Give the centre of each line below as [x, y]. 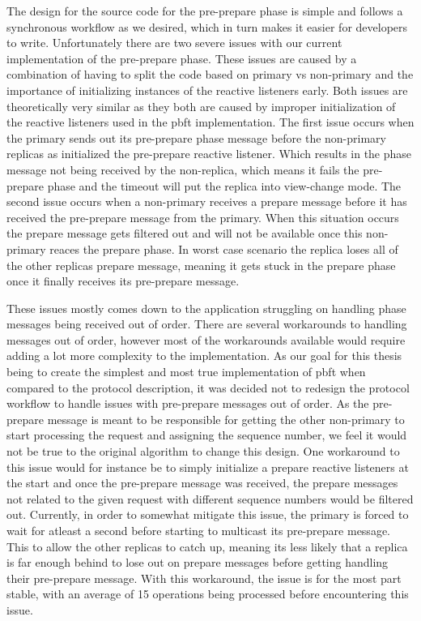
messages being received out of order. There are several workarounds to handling [207, 324]
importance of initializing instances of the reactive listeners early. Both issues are [207, 90]
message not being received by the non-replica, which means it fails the [183, 169]
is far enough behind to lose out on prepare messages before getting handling [198, 562]
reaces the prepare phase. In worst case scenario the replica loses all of [224, 248]
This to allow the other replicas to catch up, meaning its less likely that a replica [207, 546]
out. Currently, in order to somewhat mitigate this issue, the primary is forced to [208, 514]
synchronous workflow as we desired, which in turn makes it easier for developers [207, 26]
